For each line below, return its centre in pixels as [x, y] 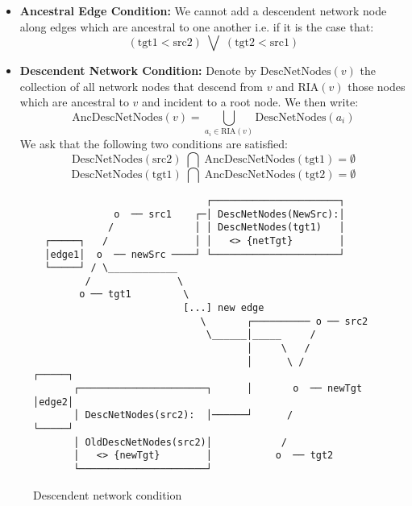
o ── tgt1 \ [134, 294]
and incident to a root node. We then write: [250, 102]
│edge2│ [54, 402]
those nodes [377, 86]
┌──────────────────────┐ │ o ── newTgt [218, 389]
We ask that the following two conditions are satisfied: [154, 144]
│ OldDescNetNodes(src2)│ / [180, 442]
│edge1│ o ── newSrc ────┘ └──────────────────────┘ [195, 254]
